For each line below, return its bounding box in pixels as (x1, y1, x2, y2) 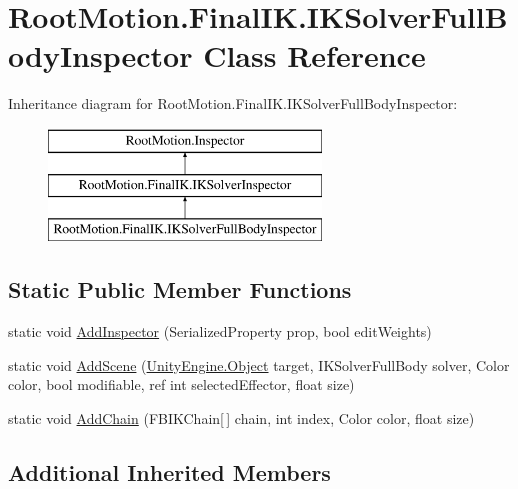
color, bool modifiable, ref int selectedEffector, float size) (8, 374, 355, 395)
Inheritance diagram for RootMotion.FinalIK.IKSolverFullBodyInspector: (8, 93, 458, 114)
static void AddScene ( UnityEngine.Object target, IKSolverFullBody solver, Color (8, 354, 510, 375)
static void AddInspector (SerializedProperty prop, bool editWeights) (8, 321, 432, 342)
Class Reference (203, 35, 426, 76)
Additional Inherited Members (8, 456, 331, 487)
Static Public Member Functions (8, 274, 352, 305)
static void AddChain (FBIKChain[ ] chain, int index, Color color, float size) (8, 407, 475, 428)
